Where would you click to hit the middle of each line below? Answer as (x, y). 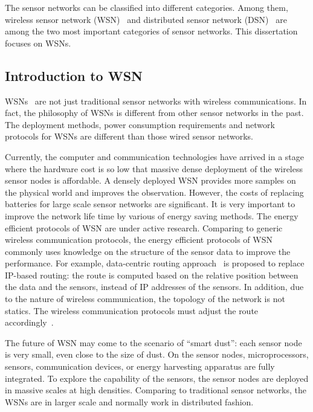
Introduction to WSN (74, 75)
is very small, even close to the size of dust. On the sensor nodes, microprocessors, (157, 354)
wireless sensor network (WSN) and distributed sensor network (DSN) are (146, 19)
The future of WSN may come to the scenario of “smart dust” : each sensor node (153, 342)
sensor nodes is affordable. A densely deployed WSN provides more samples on (150, 180)
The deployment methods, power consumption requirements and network (140, 124)
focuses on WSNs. (38, 43)
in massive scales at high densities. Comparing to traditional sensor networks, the (156, 390)
